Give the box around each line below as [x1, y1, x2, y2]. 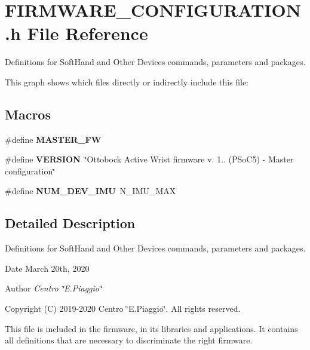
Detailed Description [5, 214, 136, 232]
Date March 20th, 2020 [5, 262, 90, 274]
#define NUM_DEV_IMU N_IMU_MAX [5, 185, 176, 197]
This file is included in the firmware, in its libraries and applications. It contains [5, 322, 298, 334]
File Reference [27, 21, 148, 45]
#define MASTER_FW [5, 133, 102, 145]
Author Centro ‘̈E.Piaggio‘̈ [5, 282, 102, 294]
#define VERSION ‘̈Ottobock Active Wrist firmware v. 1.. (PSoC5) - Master [5, 153, 294, 165]
